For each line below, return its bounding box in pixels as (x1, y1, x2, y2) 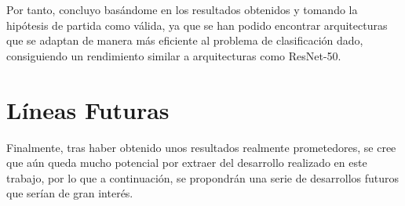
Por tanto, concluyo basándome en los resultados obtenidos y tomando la (6, 2, 358, 17)
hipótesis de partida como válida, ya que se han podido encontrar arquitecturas (6, 16, 388, 33)
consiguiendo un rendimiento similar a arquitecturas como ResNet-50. (6, 47, 341, 63)
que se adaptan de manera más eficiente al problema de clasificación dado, (6, 32, 363, 49)
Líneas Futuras (6, 93, 170, 125)
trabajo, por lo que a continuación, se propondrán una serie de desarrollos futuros (6, 169, 400, 186)
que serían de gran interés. (6, 185, 133, 201)
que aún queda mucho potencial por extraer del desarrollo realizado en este (6, 154, 367, 171)
